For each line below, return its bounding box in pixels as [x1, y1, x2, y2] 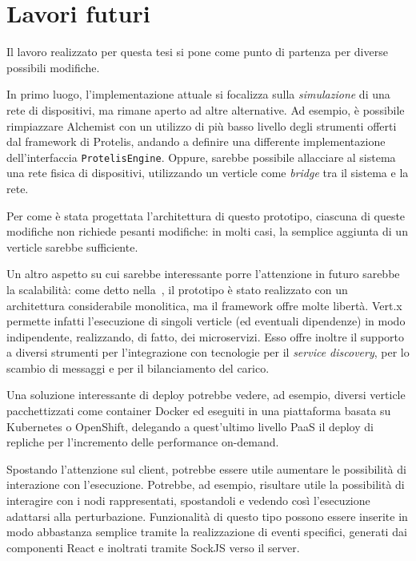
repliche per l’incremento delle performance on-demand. [6, 434, 279, 450]
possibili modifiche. [6, 59, 100, 75]
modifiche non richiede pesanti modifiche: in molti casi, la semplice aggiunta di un [6, 223, 408, 240]
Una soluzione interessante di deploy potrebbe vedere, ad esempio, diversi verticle [6, 386, 406, 403]
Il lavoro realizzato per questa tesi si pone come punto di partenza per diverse [6, 43, 388, 60]
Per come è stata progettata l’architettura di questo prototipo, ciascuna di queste [6, 207, 406, 224]
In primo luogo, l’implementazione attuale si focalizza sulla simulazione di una [6, 86, 390, 103]
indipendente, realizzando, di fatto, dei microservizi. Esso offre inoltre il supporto [6, 328, 404, 345]
